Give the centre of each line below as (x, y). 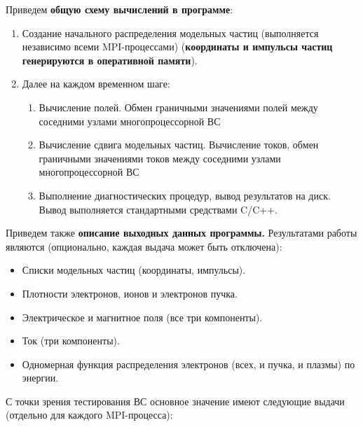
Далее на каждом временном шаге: (96, 84)
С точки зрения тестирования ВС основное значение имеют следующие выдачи (175, 401)
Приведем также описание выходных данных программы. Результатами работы (181, 233)
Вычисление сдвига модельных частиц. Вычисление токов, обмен (179, 145)
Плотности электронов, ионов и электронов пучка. (130, 293)
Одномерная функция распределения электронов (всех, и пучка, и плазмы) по (189, 364)
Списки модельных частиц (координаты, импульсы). (134, 270)
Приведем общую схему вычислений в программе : (119, 9)
